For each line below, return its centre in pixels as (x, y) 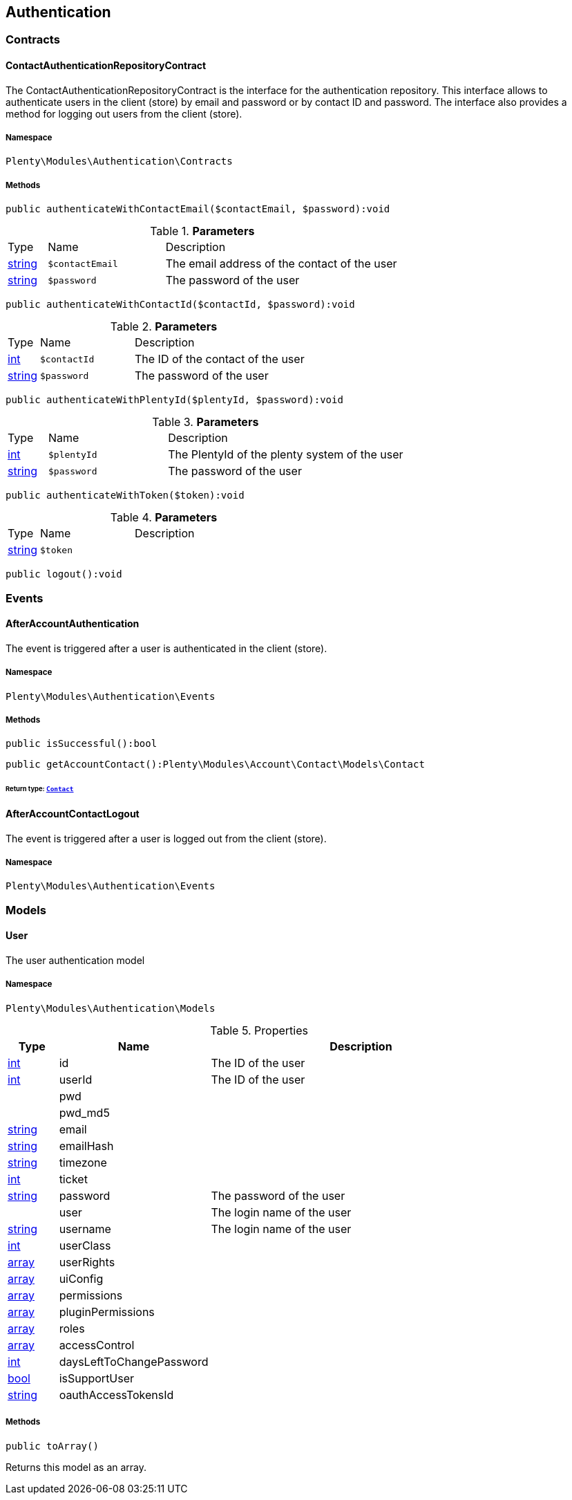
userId (76, 1079)
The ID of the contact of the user (220, 359)
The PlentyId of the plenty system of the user (286, 455)
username (85, 1229)
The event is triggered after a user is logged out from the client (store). (166, 838)
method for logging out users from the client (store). (124, 113)
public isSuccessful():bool (82, 744)
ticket (73, 1179)
